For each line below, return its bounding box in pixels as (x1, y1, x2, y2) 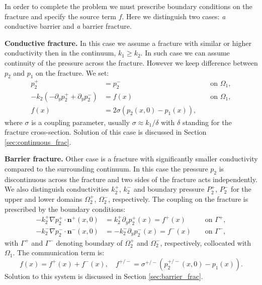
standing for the (182, 117, 232, 127)
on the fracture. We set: (36, 67, 109, 78)
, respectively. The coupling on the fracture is (108, 194, 248, 204)
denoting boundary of (56, 237, 123, 248)
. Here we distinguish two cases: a (122, 11, 226, 21)
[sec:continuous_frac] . (5, 136, 71, 147)
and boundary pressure (133, 184, 205, 194)
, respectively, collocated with (160, 237, 251, 248)
